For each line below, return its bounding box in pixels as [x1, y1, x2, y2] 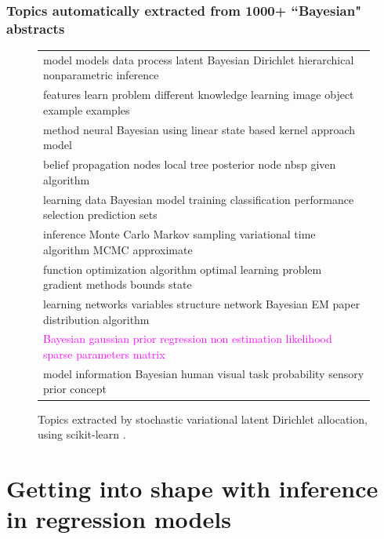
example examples [43, 101, 130, 118]
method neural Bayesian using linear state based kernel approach [43, 121, 356, 137]
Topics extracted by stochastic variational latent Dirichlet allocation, [38, 410, 368, 427]
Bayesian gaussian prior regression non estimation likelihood [43, 330, 332, 347]
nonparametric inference [43, 67, 159, 83]
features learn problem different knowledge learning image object [43, 86, 354, 103]
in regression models [6, 503, 231, 535]
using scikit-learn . [38, 426, 126, 442]
